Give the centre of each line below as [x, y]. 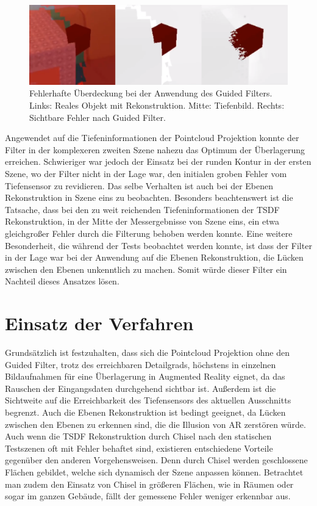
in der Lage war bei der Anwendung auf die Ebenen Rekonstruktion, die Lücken [154, 257]
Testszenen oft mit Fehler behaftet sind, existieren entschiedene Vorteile [139, 448]
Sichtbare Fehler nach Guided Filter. [98, 117]
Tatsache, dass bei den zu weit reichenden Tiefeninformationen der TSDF [142, 209]
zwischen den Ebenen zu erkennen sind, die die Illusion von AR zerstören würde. [155, 424]
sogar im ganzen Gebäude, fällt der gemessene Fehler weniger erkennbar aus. [148, 496]
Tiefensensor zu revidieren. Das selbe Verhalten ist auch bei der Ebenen [139, 185]
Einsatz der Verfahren [99, 323]
